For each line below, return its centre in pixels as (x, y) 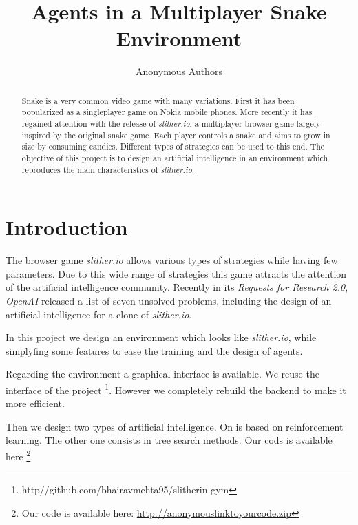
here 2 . (20, 455)
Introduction (67, 227)
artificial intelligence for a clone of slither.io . (99, 314)
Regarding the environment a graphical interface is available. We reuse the (162, 374)
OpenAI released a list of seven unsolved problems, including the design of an (169, 301)
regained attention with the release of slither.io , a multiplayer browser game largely (171, 124)
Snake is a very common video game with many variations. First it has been (158, 100)
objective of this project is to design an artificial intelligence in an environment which (175, 157)
